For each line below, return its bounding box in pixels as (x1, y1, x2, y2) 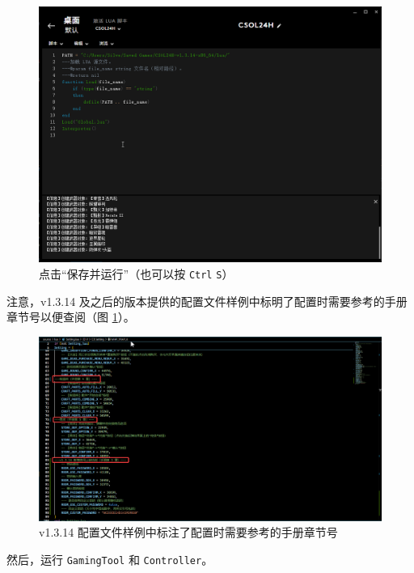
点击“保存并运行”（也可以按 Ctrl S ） (39, 265, 234, 282)
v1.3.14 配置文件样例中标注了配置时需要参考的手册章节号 (39, 524, 338, 541)
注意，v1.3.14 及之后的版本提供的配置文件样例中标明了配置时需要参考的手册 (6, 292, 408, 309)
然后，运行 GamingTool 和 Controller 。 (6, 550, 213, 567)
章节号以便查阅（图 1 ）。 (6, 308, 135, 325)
